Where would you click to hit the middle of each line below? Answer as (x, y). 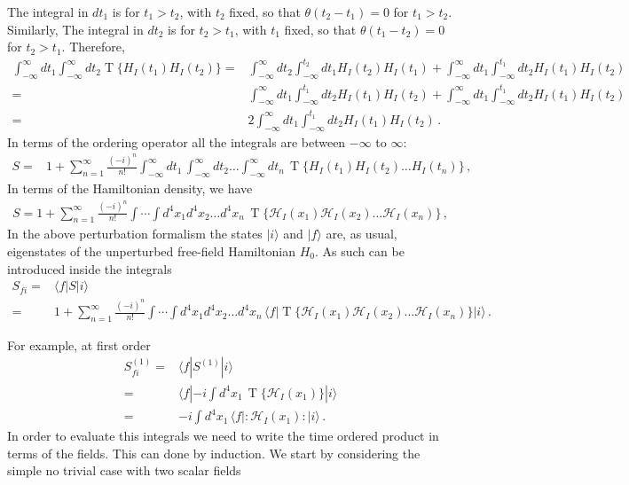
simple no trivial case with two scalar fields (124, 470)
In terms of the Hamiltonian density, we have (130, 188)
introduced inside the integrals (90, 268)
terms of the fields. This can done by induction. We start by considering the (214, 453)
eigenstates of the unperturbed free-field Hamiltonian (152, 250)
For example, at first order (79, 344)
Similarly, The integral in (75, 29)
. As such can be (360, 250)
